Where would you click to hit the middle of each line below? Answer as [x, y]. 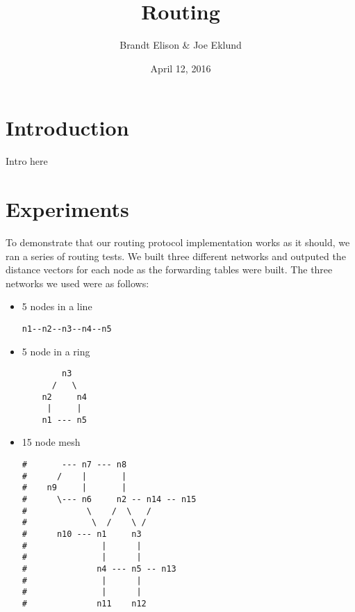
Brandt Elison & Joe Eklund [181, 45]
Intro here [27, 161]
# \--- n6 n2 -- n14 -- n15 [109, 500]
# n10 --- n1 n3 [82, 534]
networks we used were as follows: [77, 283]
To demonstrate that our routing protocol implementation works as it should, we [178, 242]
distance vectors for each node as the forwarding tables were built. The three [169, 269]
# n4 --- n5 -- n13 [99, 569]
